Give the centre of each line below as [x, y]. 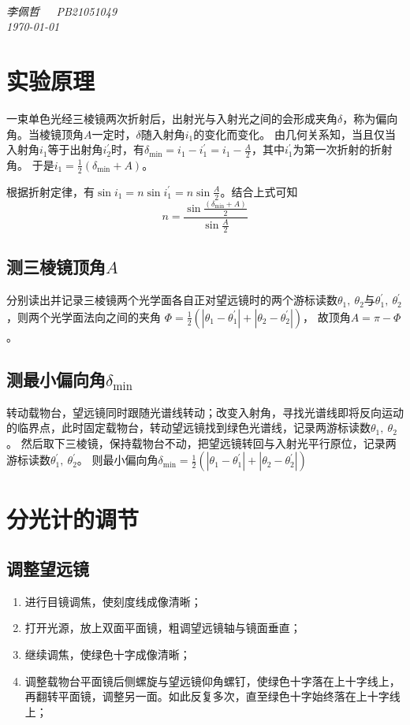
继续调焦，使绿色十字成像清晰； [108, 654]
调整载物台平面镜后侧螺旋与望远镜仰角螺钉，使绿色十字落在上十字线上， [212, 680]
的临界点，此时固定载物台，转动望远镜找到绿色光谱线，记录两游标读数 [188, 428]
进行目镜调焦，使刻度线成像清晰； [113, 601]
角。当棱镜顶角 [45, 134]
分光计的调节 [73, 518]
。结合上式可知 [259, 191]
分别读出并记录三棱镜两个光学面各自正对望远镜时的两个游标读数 [172, 300]
